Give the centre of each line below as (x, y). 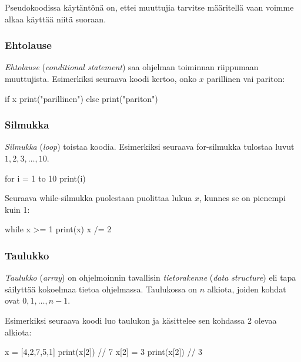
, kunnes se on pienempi (243, 198)
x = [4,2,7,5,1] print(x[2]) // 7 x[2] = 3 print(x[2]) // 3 (104, 352)
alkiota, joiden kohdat (247, 289)
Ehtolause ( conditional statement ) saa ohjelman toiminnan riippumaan (132, 67)
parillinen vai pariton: (246, 78)
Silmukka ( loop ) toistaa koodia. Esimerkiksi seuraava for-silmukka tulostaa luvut (150, 147)
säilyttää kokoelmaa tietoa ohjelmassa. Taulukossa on (101, 289)
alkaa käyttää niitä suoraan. (56, 19)
